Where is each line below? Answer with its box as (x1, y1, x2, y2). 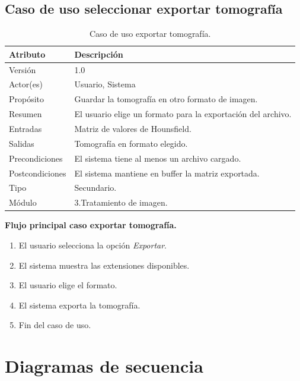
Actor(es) (9, 78, 43, 90)
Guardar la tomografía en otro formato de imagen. (74, 93, 258, 105)
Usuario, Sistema (74, 78, 136, 90)
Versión (9, 63, 36, 75)
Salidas (9, 137, 34, 149)
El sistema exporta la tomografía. (18, 298, 141, 311)
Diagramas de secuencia (5, 354, 203, 378)
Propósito (9, 93, 44, 105)
